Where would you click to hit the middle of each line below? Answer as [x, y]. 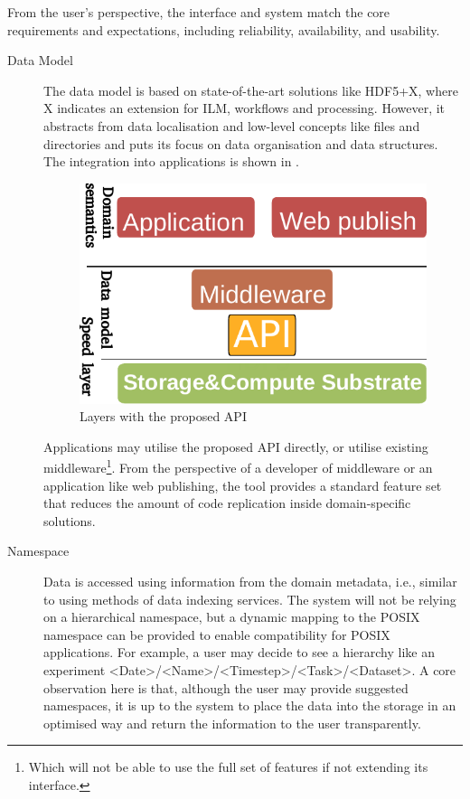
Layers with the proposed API [163, 416]
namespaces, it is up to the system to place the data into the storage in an [250, 705]
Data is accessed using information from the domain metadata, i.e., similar [250, 582]
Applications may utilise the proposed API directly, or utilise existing [236, 446]
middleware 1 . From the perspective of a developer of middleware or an [238, 466]
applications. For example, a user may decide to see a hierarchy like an [239, 652]
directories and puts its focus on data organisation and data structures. [241, 143]
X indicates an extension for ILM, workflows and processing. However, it [244, 108]
